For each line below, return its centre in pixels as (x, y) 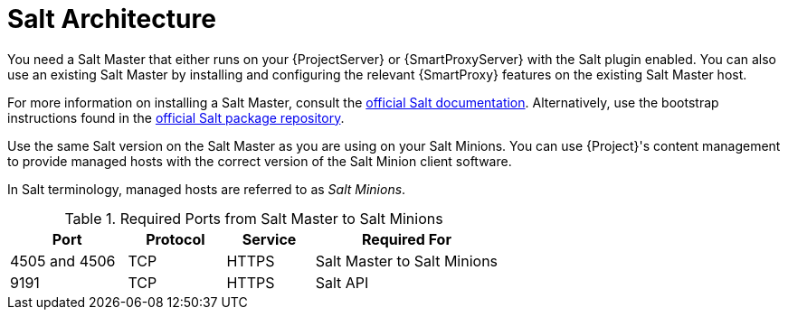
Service (269, 239)
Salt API (342, 282)
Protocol (176, 239)
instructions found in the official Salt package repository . (176, 117)
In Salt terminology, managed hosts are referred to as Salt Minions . (207, 189)
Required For (406, 239)
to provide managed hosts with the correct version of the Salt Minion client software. (260, 161)
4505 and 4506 (63, 261)
